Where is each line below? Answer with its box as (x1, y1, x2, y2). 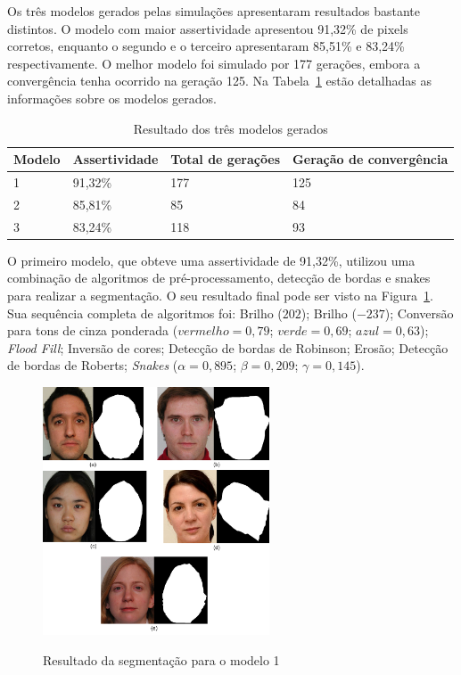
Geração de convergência (292, 150, 449, 169)
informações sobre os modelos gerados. (7, 88, 217, 107)
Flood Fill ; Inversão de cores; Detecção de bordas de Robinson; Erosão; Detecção (7, 338, 449, 357)
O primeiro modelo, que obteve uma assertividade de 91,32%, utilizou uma (7, 251, 416, 269)
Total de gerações (170, 150, 281, 169)
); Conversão (384, 303, 454, 322)
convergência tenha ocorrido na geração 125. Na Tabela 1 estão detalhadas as (7, 71, 432, 90)
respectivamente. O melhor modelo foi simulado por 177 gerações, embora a (7, 54, 421, 72)
